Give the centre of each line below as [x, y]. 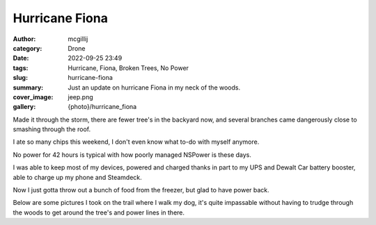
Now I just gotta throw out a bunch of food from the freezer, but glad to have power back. [141, 190]
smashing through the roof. [52, 129]
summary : [28, 87]
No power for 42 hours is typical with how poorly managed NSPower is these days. [132, 155]
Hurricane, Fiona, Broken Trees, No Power [128, 68]
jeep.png [80, 97]
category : [28, 48]
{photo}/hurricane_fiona [102, 107]
